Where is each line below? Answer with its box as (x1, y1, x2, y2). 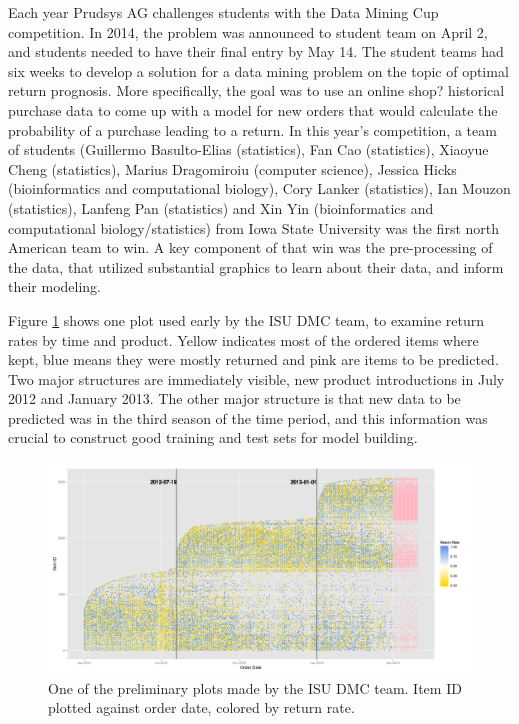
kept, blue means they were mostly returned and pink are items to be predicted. (8, 349, 499, 370)
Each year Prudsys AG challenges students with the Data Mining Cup (8, 2, 439, 22)
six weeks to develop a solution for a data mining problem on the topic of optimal (8, 60, 509, 81)
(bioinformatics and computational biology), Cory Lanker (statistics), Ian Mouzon (8, 178, 511, 199)
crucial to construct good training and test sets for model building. (8, 427, 418, 448)
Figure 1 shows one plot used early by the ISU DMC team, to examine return (8, 309, 484, 330)
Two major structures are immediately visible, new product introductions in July (8, 368, 505, 389)
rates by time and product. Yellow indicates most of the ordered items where (8, 329, 479, 350)
